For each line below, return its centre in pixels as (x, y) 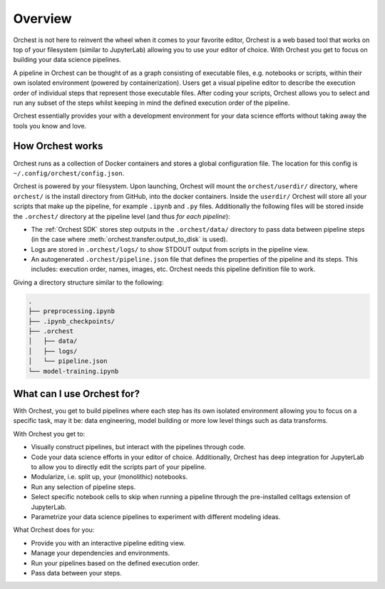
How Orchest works (58, 146)
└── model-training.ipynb (73, 371)
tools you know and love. (50, 126)
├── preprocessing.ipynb (72, 311)
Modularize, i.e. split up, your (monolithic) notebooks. (109, 477)
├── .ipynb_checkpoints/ (72, 321)
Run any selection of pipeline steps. (83, 487)
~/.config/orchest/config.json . (69, 173)
